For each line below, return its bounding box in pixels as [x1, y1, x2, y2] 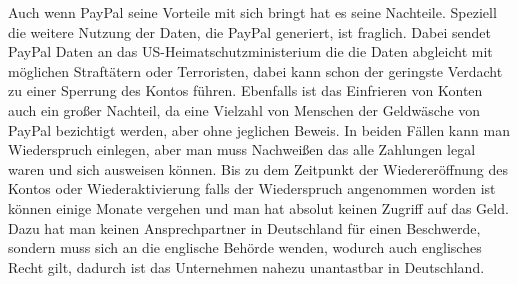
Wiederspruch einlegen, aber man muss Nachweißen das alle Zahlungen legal [8, 139, 476, 160]
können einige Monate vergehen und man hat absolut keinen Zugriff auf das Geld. [8, 197, 509, 218]
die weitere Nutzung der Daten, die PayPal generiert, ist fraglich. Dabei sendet [8, 21, 491, 42]
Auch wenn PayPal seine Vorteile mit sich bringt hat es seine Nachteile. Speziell [8, 2, 497, 22]
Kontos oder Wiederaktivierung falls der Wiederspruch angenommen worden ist [8, 178, 496, 199]
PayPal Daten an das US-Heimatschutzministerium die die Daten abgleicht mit [8, 41, 493, 62]
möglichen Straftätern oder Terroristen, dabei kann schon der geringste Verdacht [8, 60, 503, 81]
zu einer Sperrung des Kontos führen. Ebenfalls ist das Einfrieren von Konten [8, 80, 483, 101]
